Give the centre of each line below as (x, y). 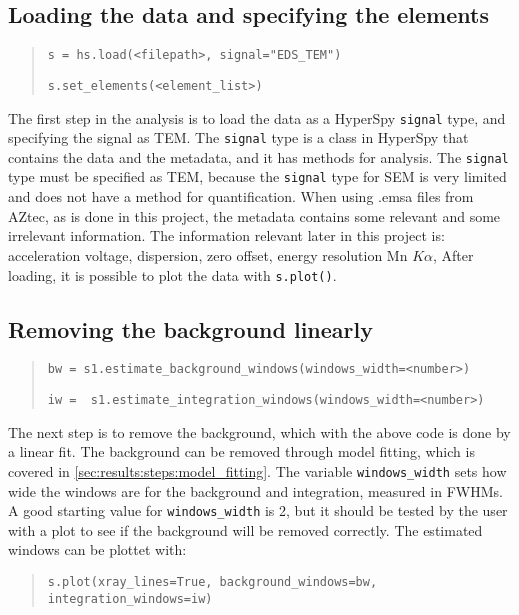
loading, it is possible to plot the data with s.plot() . (172, 274)
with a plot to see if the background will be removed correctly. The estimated (245, 529)
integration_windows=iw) (130, 598)
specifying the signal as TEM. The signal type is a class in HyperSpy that (238, 137)
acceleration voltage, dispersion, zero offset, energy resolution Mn (208, 254)
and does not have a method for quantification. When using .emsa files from (241, 196)
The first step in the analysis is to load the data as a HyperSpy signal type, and (257, 117)
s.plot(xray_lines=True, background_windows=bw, (212, 581)
